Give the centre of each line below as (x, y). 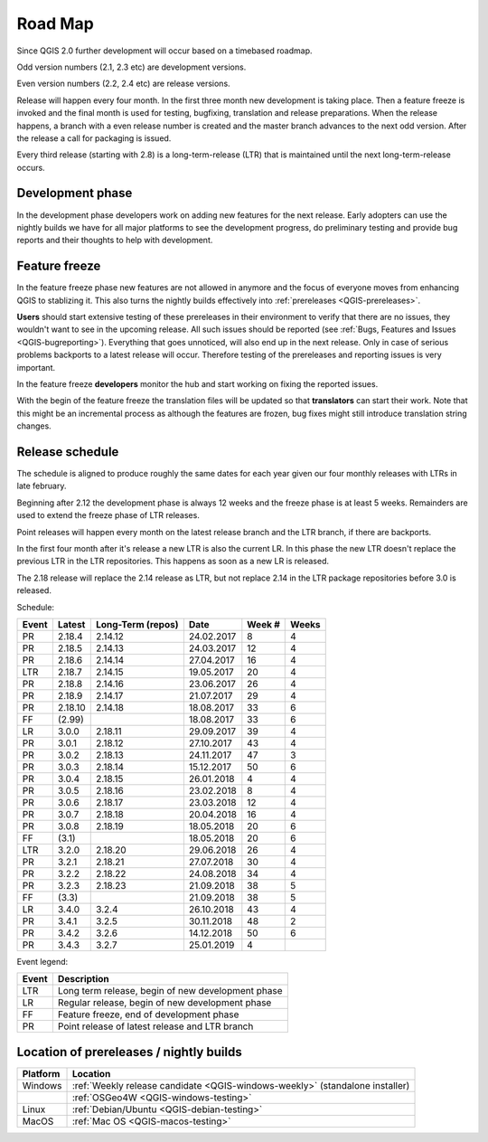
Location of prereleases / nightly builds (130, 1052)
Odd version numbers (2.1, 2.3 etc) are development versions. (131, 67)
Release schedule (68, 452)
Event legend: (42, 961)
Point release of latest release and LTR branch (155, 1026)
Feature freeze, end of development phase (148, 1015)
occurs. (31, 167)
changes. (34, 426)
